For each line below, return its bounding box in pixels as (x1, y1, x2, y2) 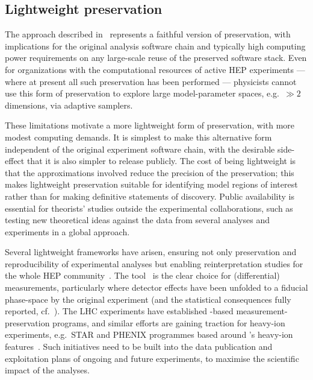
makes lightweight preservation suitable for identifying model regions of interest (5, 178, 298, 191)
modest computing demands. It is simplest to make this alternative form (5, 130, 272, 143)
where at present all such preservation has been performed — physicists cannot (5, 75, 297, 87)
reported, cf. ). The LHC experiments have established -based (5, 305, 234, 317)
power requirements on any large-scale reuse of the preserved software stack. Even (5, 51, 307, 64)
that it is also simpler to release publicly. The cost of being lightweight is (26, 154, 296, 167)
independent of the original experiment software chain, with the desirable (5, 142, 275, 155)
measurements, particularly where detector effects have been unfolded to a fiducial (5, 281, 308, 294)
